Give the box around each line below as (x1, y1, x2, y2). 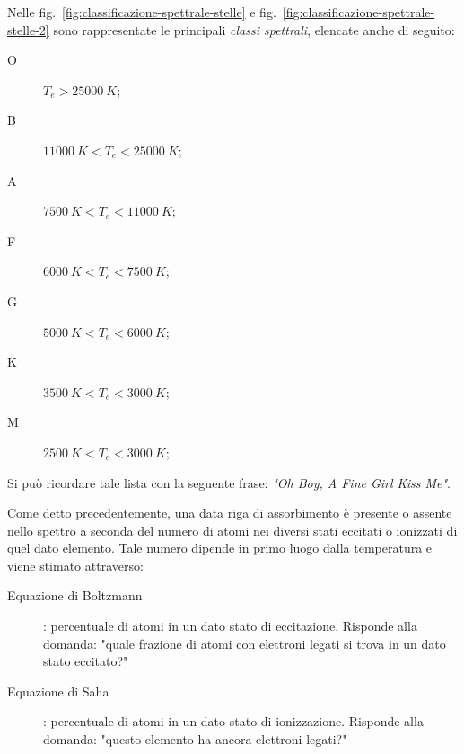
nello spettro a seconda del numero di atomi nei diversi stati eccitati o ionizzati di (7, 520, 458, 539)
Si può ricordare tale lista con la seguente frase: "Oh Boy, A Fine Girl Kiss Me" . (7, 473, 451, 492)
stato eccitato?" (43, 652, 128, 670)
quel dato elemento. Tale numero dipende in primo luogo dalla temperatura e (7, 538, 433, 557)
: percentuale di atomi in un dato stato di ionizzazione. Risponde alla (43, 712, 424, 731)
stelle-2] (7, 20, 49, 39)
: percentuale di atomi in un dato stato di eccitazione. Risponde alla (43, 617, 417, 635)
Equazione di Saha (7, 681, 109, 700)
